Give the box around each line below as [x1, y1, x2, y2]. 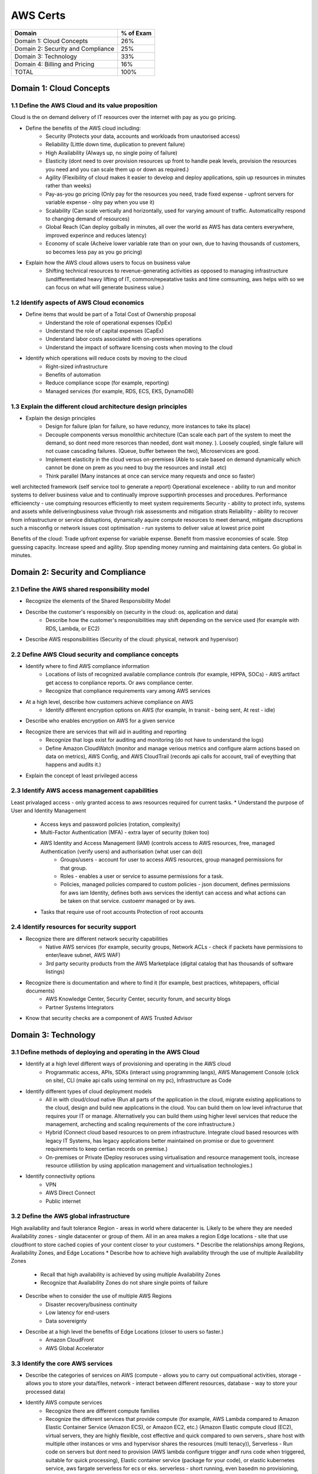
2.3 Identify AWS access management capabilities [11, 787, 158, 795]
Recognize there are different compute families [45, 1407, 160, 1414]
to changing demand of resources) [45, 215, 130, 222]
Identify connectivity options [25, 1173, 95, 1180]
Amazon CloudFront [45, 1336, 94, 1344]
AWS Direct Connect [45, 1189, 95, 1196]
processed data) [25, 1388, 66, 1395]
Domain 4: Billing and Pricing [14, 60, 95, 68]
